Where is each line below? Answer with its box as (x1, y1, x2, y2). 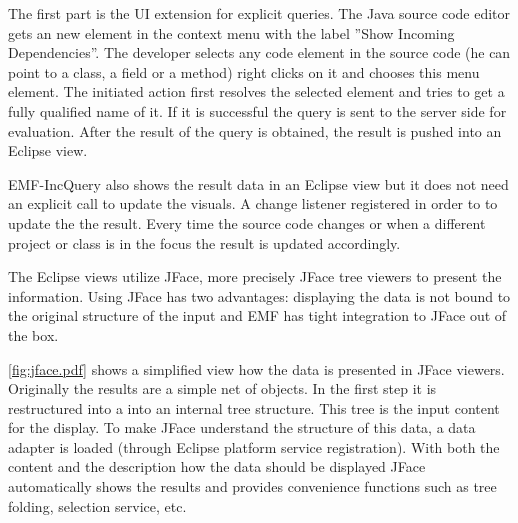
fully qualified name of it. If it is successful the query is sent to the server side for (8, 100, 507, 121)
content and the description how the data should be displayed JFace (8, 456, 426, 477)
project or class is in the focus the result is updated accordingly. (8, 232, 401, 253)
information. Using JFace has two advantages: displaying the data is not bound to (8, 285, 511, 306)
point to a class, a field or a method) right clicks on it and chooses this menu (8, 61, 480, 82)
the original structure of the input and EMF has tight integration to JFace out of (8, 305, 507, 326)
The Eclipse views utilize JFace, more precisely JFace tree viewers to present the (8, 266, 502, 287)
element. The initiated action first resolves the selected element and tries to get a (8, 81, 505, 102)
